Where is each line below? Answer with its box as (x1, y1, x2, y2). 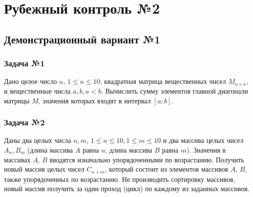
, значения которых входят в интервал (38, 95, 151, 105)
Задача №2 (4, 116, 45, 128)
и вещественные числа (4, 85, 71, 96)
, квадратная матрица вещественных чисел (100, 76, 226, 86)
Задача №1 (4, 57, 45, 69)
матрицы (4, 95, 30, 105)
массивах (4, 154, 31, 164)
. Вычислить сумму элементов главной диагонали (101, 85, 248, 96)
